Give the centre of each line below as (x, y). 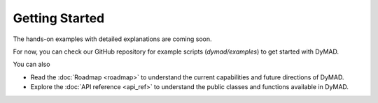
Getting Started (59, 18)
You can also (31, 64)
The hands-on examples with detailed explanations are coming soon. (112, 39)
